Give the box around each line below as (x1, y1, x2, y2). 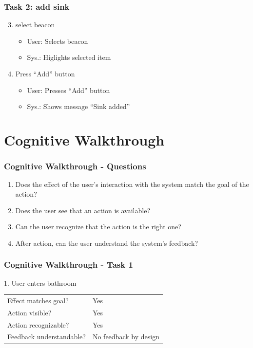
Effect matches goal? (7, 295, 69, 305)
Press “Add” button (15, 69, 75, 78)
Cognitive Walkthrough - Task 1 (4, 258, 133, 271)
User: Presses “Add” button (27, 85, 110, 95)
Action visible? (7, 307, 52, 317)
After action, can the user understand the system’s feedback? (15, 238, 198, 248)
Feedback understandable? (7, 331, 86, 342)
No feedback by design (92, 331, 159, 342)
